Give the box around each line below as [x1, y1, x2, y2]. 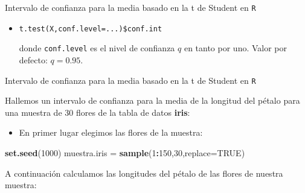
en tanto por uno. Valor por [184, 42, 287, 54]
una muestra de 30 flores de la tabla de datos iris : [5, 106, 190, 118]
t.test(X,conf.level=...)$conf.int [19, 24, 162, 33]
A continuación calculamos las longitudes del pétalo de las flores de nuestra [5, 166, 283, 179]
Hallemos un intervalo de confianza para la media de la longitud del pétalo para [5, 94, 300, 107]
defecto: [19, 53, 48, 66]
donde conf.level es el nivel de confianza [19, 42, 175, 54]
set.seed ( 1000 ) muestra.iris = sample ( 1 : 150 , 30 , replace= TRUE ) [5, 147, 245, 159]
